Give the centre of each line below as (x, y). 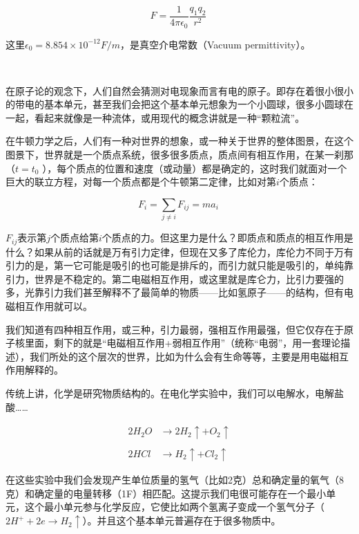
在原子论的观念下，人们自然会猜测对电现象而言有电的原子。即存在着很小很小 (179, 90)
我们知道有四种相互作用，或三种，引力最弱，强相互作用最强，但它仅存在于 (175, 329)
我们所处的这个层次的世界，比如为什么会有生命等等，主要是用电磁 (179, 356)
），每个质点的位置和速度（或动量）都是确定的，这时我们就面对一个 (195, 168)
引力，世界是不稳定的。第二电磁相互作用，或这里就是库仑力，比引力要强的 (175, 278)
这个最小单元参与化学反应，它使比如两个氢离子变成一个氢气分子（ (174, 507)
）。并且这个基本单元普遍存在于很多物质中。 (182, 521)
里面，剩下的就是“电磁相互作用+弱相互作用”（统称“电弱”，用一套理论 (183, 343)
